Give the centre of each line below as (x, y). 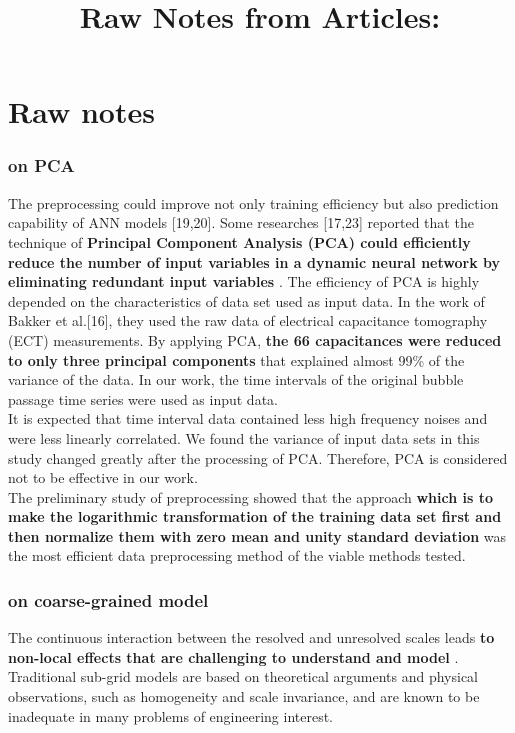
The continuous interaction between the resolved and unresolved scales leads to (251, 637)
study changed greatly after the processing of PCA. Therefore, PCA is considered (258, 457)
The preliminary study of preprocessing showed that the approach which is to (251, 496)
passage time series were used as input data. (143, 398)
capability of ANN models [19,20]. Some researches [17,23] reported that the (241, 222)
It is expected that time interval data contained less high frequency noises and (248, 418)
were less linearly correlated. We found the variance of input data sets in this (244, 437)
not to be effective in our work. (103, 477)
